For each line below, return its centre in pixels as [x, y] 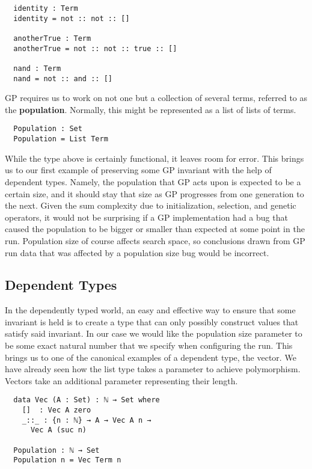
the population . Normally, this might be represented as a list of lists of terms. [151, 109]
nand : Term [37, 68]
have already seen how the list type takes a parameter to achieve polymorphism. [153, 369]
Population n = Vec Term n [67, 460]
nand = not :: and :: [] [63, 78]
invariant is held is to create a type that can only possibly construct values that [152, 321]
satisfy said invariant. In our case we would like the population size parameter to [154, 333]
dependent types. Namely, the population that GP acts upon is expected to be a [153, 181]
